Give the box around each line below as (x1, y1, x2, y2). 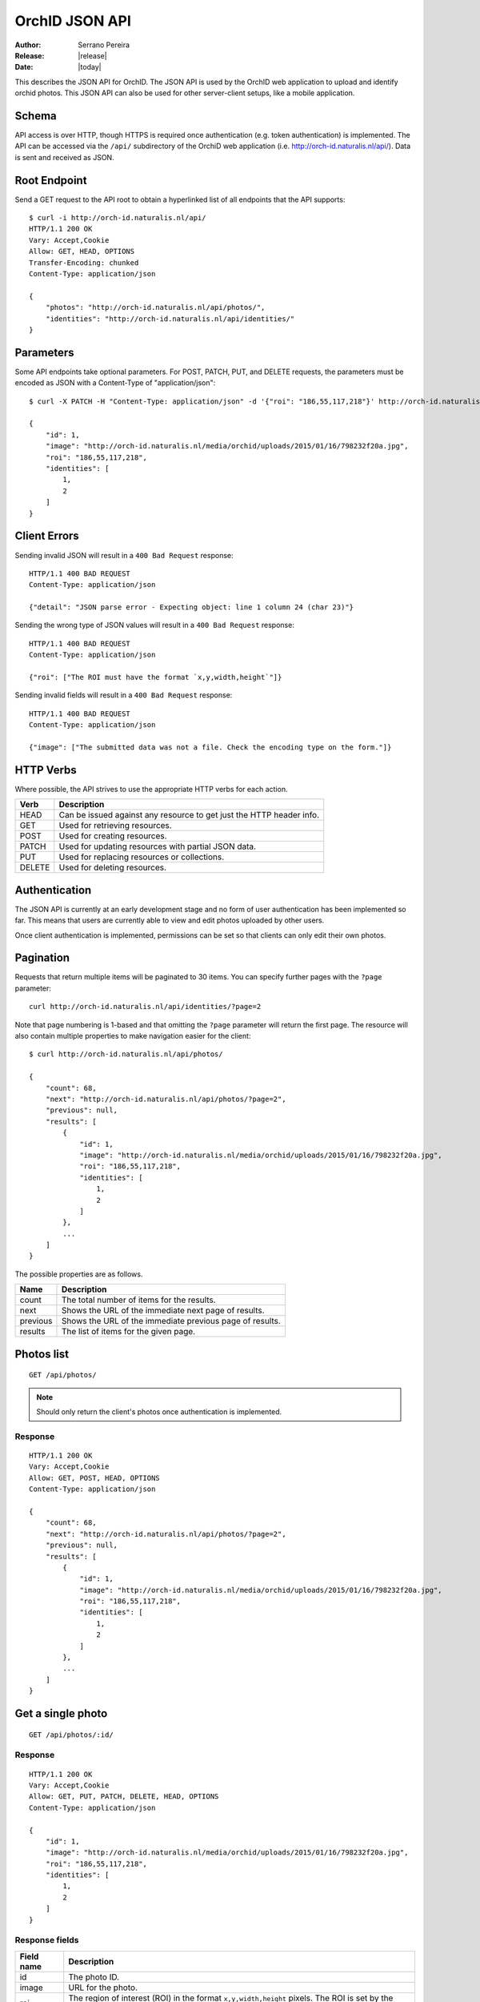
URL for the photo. (68, 1982, 138, 1993)
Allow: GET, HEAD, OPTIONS (29, 247, 135, 256)
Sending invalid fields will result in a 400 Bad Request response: (14, 690, 233, 700)
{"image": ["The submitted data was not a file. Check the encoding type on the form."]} (29, 742, 392, 752)
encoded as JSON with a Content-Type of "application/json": (14, 378, 216, 388)
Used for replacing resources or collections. (58, 851, 225, 862)
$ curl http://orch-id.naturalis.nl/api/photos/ (29, 1050, 223, 1059)
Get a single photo (14, 1707, 108, 1720)
